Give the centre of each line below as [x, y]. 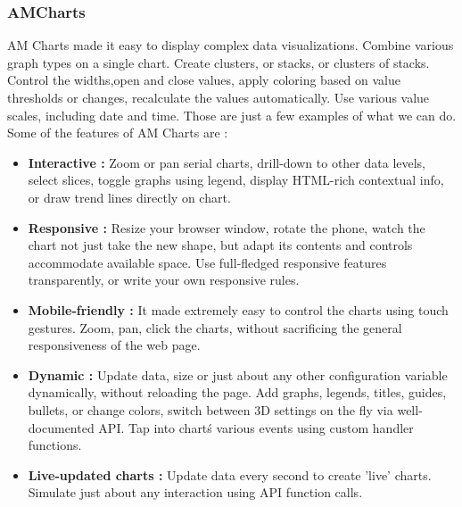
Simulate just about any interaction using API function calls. [195, 492]
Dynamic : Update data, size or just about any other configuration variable [238, 374]
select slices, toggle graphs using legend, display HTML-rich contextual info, [236, 180]
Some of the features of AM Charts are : [118, 133]
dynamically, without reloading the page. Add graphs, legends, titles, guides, [237, 392]
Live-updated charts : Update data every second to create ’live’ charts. [230, 474]
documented [61, 427]
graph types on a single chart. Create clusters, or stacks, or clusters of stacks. [219, 62]
